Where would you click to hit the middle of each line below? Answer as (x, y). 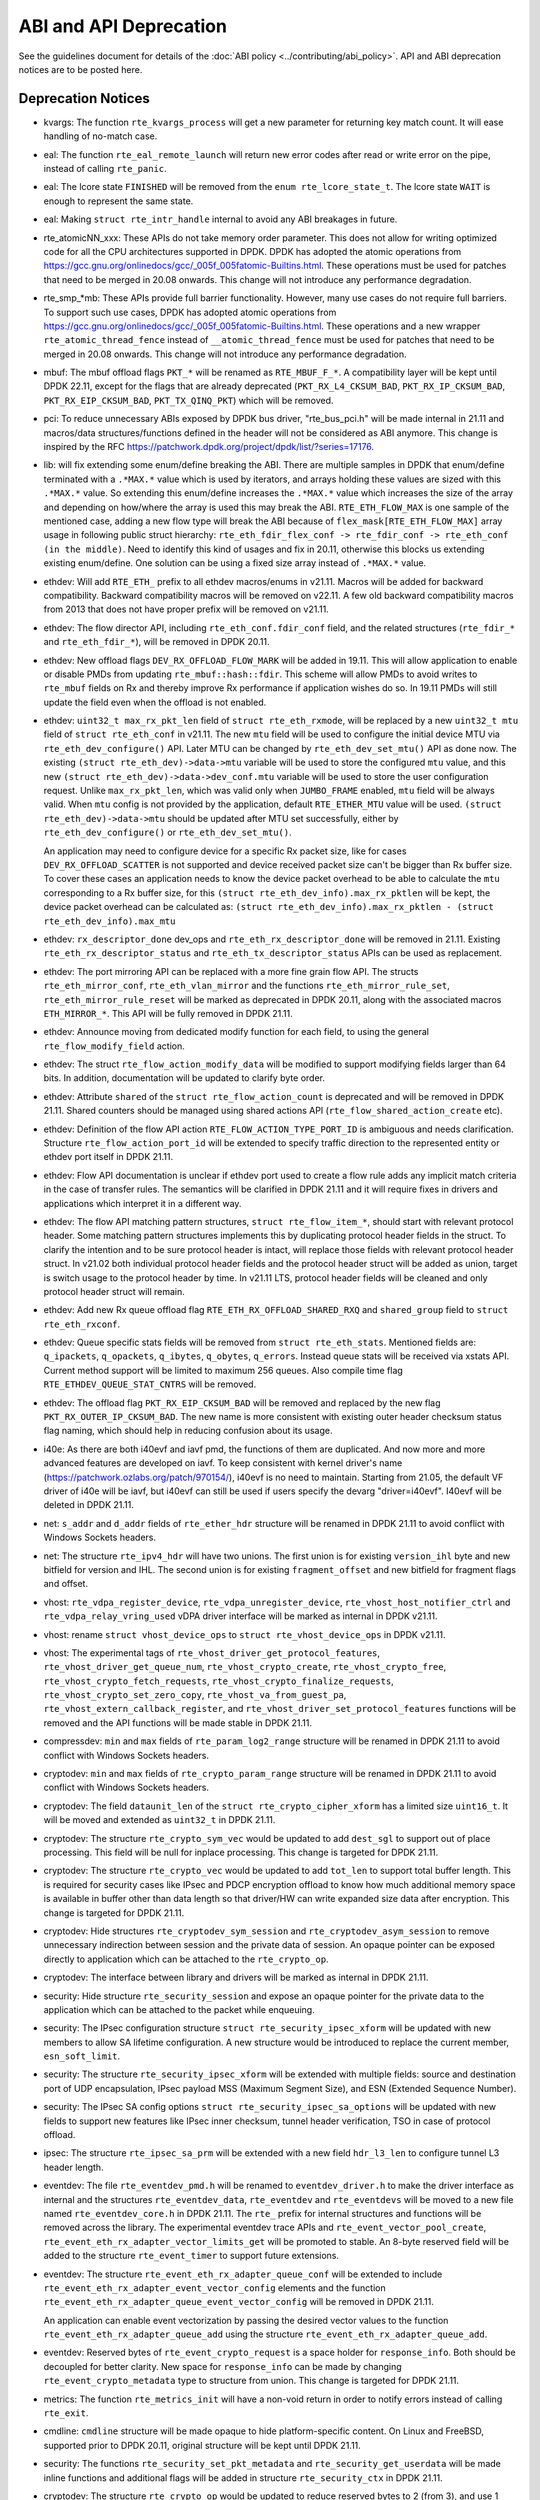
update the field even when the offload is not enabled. (155, 702)
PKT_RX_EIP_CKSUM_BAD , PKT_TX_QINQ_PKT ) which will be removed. (188, 400)
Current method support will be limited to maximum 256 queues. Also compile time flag (223, 1370)
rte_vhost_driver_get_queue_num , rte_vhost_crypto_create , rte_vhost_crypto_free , (245, 1667)
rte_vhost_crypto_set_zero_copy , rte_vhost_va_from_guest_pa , (195, 1695)
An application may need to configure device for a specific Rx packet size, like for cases (225, 851)
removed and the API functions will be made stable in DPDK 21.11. (178, 1722)
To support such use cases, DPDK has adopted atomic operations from (190, 312)
